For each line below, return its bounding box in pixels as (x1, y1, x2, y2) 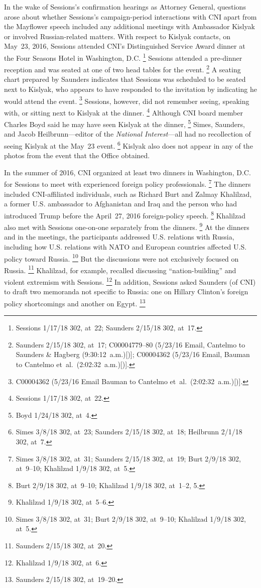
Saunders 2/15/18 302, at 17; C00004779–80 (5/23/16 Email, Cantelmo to (16, 339, 245, 349)
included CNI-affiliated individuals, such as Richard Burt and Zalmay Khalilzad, (4, 188, 252, 199)
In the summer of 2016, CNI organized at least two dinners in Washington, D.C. (4, 167, 251, 177)
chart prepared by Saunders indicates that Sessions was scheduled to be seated (4, 74, 246, 84)
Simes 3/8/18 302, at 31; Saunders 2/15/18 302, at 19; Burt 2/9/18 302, (16, 453, 241, 463)
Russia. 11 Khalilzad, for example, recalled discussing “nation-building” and (4, 263, 236, 275)
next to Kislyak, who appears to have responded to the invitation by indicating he (4, 84, 257, 94)
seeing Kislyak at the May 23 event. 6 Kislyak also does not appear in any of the (4, 139, 253, 151)
